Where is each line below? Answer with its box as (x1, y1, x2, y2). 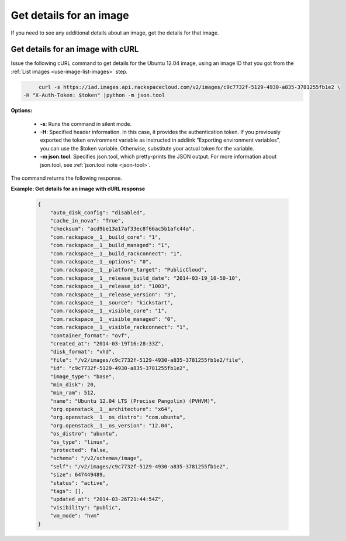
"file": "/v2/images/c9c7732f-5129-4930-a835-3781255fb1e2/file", (50, 357, 245, 363)
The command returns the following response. (11, 174, 123, 182)
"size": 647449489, (50, 471, 106, 478)
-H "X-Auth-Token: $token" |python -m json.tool (23, 92, 165, 99)
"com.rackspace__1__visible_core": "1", (50, 307, 168, 314)
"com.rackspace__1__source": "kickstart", (50, 299, 174, 306)
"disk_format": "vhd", (50, 348, 115, 355)
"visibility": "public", (50, 504, 122, 511)
